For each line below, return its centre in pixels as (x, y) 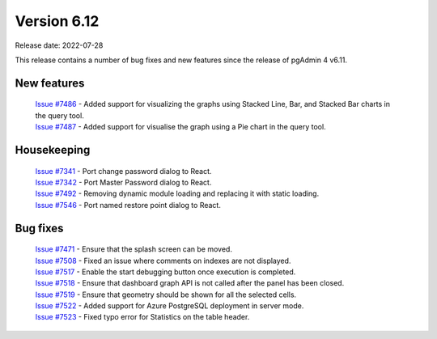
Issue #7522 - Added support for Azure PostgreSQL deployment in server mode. (170, 306)
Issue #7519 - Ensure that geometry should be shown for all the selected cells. (166, 295)
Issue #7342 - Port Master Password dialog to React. (123, 182)
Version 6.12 (57, 21)
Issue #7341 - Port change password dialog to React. (123, 171)
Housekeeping (53, 150)
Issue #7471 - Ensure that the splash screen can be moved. (134, 249)
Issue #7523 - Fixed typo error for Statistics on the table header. (142, 317)
